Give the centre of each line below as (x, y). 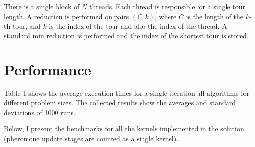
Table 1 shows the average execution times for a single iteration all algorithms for (127, 93)
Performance (48, 69)
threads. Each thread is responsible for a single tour (167, 6)
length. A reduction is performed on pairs (67, 16)
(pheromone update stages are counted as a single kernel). (91, 138)
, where (166, 16)
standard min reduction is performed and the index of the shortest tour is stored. (126, 35)
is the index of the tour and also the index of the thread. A (138, 26)
